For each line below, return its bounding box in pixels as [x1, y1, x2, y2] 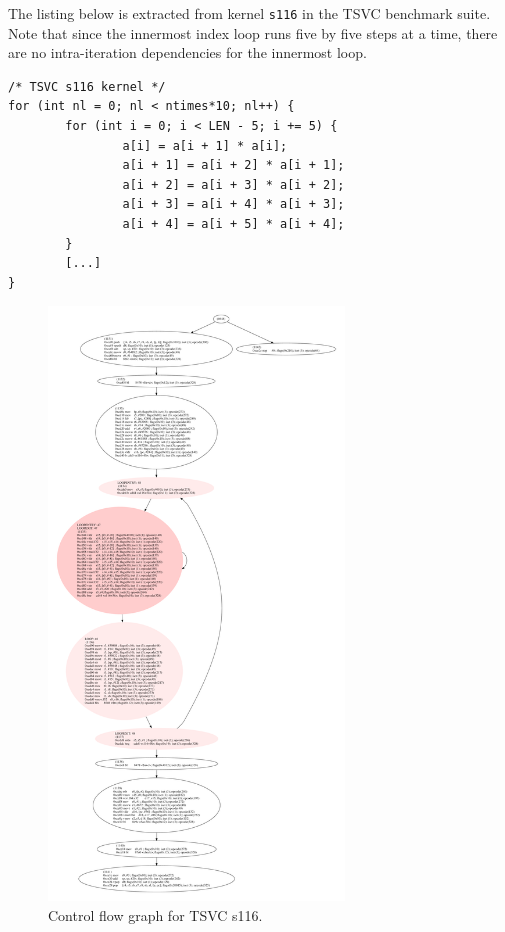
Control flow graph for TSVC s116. [48, 904, 263, 925]
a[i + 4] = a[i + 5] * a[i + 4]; [122, 217, 345, 231]
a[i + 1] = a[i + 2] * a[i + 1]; [122, 158, 345, 173]
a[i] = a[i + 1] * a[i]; [122, 138, 288, 153]
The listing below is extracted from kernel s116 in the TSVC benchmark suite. [8, 3, 491, 23]
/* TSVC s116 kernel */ [8, 79, 166, 94]
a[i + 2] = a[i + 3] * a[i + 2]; [122, 177, 345, 192]
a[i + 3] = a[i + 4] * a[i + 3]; [122, 197, 345, 212]
